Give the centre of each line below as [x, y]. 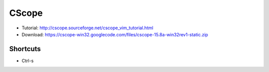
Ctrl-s [28, 61]
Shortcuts [25, 49]
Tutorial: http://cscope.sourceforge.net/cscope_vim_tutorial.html [88, 28]
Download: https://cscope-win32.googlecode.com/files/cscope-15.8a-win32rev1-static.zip [115, 34]
